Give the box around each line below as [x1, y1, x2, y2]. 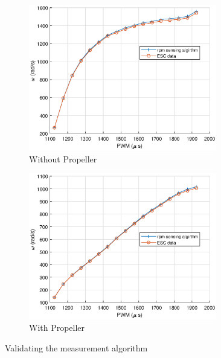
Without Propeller [29, 152, 97, 165]
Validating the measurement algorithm [5, 341, 148, 354]
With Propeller [29, 321, 85, 334]
